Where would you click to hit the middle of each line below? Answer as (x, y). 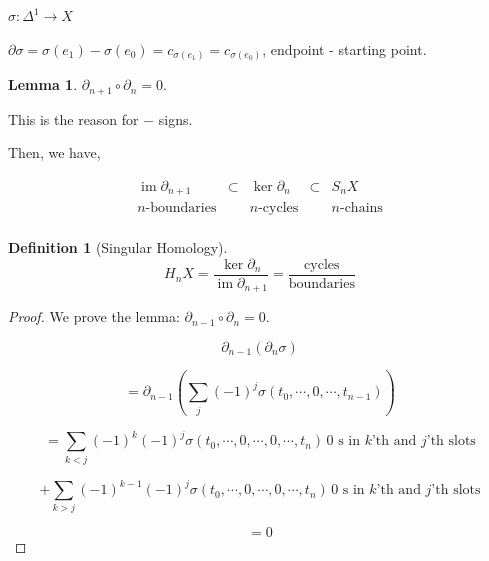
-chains (361, 208)
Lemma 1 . (43, 84)
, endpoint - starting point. (344, 48)
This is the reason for (73, 118)
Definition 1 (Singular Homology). (118, 247)
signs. (175, 118)
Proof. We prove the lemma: (94, 316)
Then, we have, (54, 152)
